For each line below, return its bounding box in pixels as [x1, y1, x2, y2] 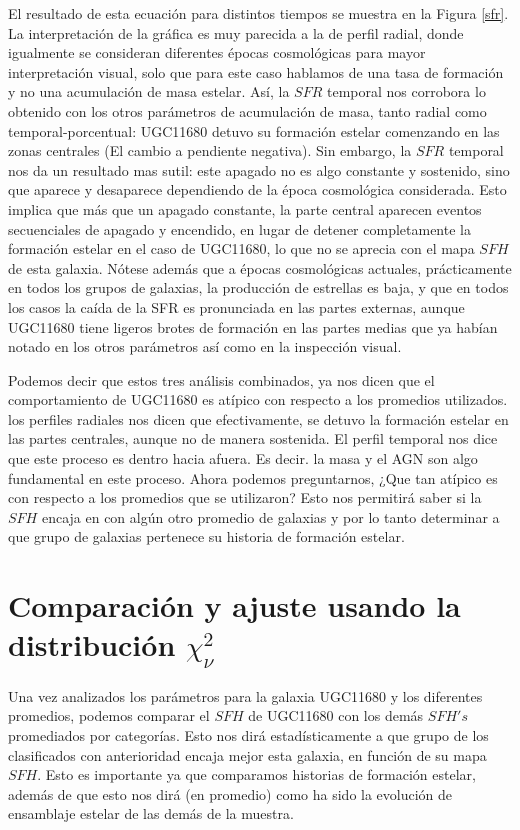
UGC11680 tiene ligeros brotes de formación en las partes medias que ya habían [8, 316, 498, 337]
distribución [8, 624, 176, 665]
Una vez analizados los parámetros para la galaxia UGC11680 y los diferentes [8, 685, 483, 706]
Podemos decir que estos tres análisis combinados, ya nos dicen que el [8, 369, 435, 390]
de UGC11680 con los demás [248, 705, 424, 726]
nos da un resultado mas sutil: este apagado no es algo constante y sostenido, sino [8, 159, 510, 180]
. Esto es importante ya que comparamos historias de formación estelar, [37, 764, 476, 785]
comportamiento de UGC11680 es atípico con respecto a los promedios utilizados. [8, 389, 508, 410]
